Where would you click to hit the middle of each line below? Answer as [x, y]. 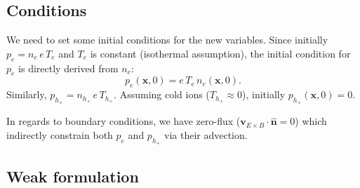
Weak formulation [73, 176]
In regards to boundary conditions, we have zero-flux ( [124, 121]
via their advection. [206, 134]
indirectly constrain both [60, 134]
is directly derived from [68, 68]
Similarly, [27, 94]
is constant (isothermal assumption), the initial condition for [220, 53]
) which [311, 121]
